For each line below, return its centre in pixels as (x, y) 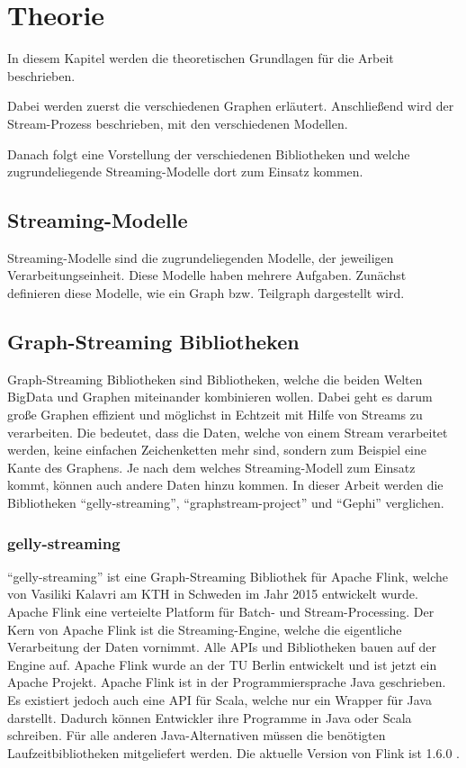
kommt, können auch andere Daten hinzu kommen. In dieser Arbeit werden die (225, 485)
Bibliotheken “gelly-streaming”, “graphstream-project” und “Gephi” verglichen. (226, 503)
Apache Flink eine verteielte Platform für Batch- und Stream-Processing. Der (221, 612)
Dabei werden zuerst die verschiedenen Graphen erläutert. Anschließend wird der (231, 106)
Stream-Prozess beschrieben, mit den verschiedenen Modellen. (178, 123)
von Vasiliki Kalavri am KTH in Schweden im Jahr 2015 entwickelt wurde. (213, 594)
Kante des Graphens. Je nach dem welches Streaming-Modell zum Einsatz (211, 467)
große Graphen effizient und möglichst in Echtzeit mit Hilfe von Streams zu (215, 415)
